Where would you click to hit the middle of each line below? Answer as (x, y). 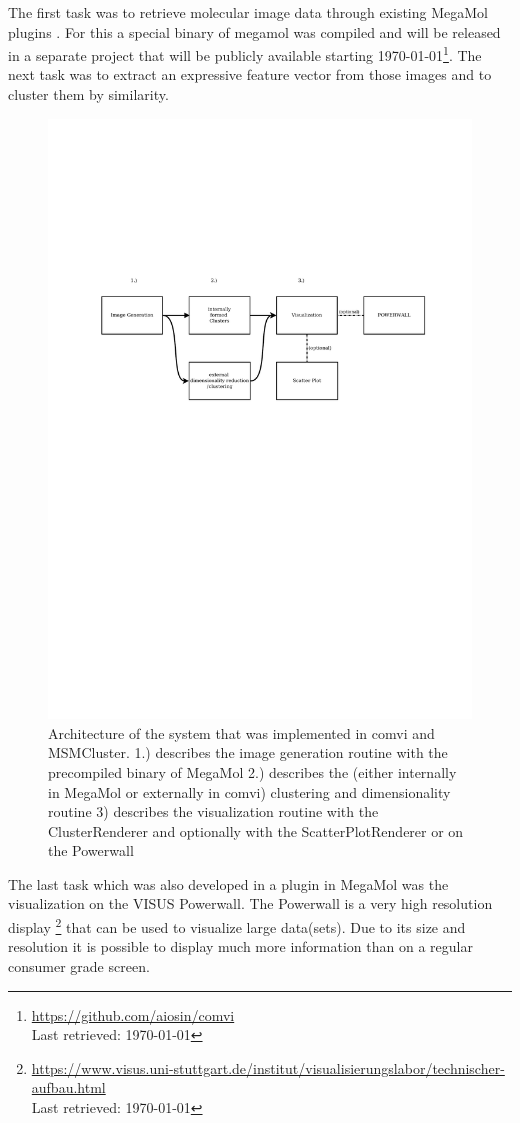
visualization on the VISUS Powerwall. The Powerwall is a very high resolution (250, 903)
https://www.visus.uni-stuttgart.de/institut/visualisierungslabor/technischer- (268, 1067)
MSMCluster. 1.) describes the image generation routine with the (248, 752)
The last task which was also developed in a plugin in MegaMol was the (228, 883)
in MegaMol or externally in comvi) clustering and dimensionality (249, 791)
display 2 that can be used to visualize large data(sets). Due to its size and (237, 925)
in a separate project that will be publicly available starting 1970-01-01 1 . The (245, 53)
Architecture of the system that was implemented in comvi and (241, 732)
